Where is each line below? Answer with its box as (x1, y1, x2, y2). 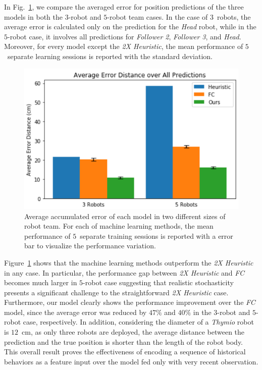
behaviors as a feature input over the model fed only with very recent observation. (4, 356, 258, 366)
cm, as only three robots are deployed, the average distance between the (22, 327, 245, 337)
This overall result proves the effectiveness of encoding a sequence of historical (4, 346, 246, 357)
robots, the (217, 11, 251, 22)
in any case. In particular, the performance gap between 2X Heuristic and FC (4, 267, 245, 278)
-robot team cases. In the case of (107, 11, 208, 22)
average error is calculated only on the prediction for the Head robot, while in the (4, 21, 256, 32)
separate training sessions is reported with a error (80, 230, 233, 241)
